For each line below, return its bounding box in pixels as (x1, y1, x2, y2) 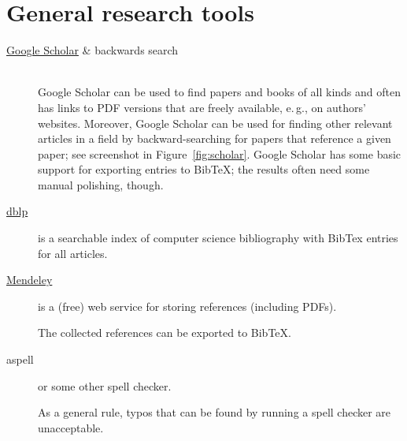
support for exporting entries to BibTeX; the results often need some (38, 161, 370, 178)
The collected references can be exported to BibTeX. (38, 324, 291, 341)
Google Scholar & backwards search (6, 42, 179, 58)
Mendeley (6, 271, 53, 288)
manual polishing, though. (38, 176, 164, 192)
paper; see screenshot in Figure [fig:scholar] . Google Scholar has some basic (38, 145, 401, 162)
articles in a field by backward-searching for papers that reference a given (38, 130, 391, 147)
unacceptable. (38, 419, 104, 435)
